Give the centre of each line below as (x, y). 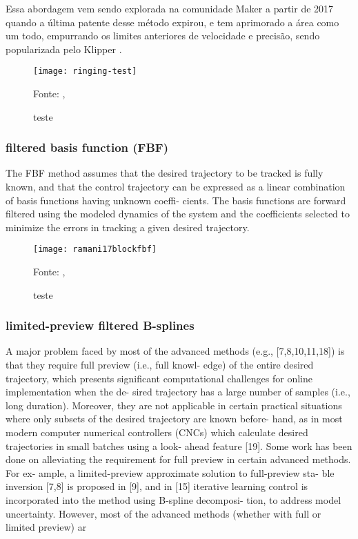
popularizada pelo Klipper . (64, 49)
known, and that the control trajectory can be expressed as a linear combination (176, 187)
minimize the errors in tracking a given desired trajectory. (128, 227)
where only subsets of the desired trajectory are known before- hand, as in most (174, 419)
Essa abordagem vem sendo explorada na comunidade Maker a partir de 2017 (170, 8)
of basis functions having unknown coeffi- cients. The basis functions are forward (176, 200)
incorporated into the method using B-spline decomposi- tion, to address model (173, 500)
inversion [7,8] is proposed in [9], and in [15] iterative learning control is (157, 486)
